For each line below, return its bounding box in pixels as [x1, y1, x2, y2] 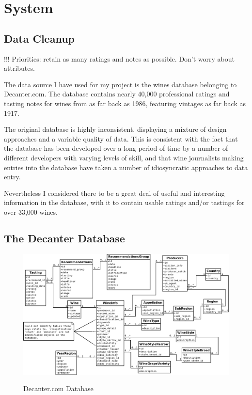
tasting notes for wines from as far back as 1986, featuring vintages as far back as [4, 98, 246, 108]
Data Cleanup [4, 31, 75, 46]
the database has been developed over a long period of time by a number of [4, 143, 228, 153]
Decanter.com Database [23, 383, 94, 393]
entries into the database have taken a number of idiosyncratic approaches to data [4, 162, 248, 172]
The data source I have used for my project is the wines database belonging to [4, 79, 237, 89]
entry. [4, 172, 21, 182]
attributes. [4, 63, 35, 73]
